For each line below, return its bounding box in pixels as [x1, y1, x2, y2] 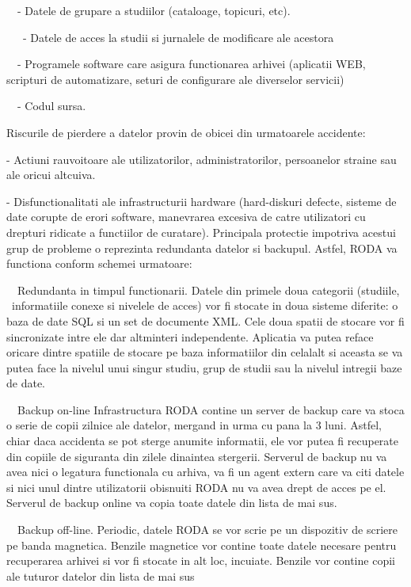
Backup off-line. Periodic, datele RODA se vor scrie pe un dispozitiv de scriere [17, 521, 398, 538]
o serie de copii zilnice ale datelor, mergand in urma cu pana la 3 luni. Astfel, [6, 417, 382, 433]
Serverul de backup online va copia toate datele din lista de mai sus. [6, 494, 337, 511]
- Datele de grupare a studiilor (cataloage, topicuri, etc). [17, 2, 291, 18]
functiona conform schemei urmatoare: [6, 255, 192, 272]
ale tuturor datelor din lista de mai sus [6, 567, 195, 584]
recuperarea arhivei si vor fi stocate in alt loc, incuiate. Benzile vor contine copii [6, 552, 395, 569]
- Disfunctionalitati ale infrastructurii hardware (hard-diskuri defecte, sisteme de [6, 192, 397, 209]
